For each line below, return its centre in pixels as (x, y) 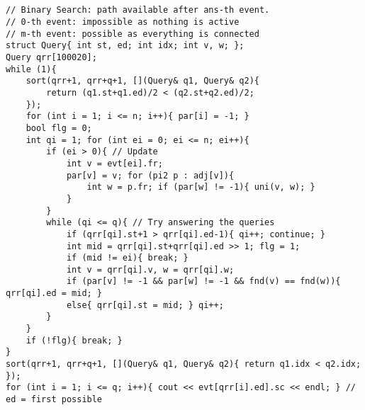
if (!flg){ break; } (74, 340)
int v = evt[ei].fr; (114, 163)
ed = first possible (54, 400)
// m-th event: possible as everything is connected (133, 34)
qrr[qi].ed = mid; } (54, 294)
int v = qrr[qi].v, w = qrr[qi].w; (150, 269)
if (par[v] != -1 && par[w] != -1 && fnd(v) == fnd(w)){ (203, 281)
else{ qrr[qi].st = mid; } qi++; (145, 305)
